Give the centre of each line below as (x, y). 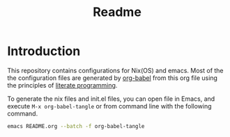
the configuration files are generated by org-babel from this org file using (113, 78)
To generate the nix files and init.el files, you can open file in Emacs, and (111, 99)
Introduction (44, 51)
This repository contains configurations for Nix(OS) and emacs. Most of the (116, 70)
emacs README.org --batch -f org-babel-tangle (76, 126)
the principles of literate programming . (62, 85)
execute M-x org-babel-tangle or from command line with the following (109, 106)
